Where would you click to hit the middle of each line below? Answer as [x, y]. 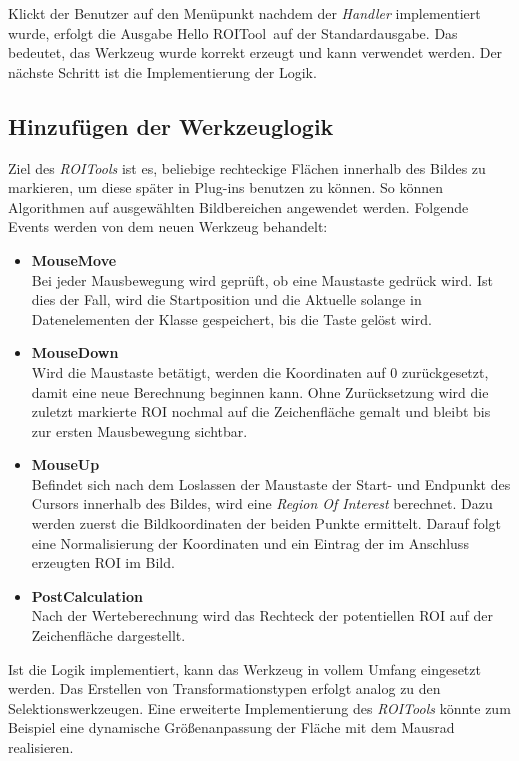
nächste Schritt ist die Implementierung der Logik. [162, 71]
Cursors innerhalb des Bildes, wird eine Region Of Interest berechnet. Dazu [262, 503]
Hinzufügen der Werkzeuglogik [171, 125]
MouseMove [74, 259]
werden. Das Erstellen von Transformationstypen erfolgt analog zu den [224, 688]
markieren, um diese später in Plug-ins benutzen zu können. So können [225, 187]
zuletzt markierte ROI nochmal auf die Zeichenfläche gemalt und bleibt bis [261, 411]
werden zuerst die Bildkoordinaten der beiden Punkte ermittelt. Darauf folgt [266, 523]
